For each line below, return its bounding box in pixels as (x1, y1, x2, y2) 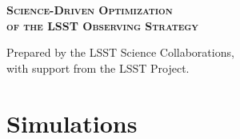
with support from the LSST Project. (6, 59, 190, 76)
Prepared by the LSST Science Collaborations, (6, 44, 234, 61)
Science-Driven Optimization (6, 2, 173, 18)
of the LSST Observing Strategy (6, 17, 198, 34)
